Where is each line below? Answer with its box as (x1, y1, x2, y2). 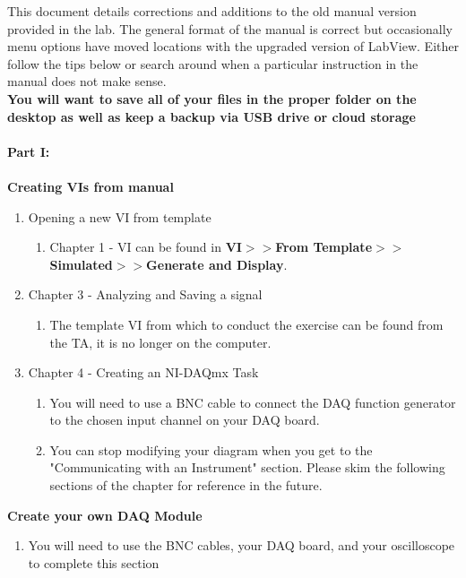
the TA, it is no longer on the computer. (49, 332, 272, 351)
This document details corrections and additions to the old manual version (7, 2, 417, 20)
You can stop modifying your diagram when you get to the (49, 440, 373, 459)
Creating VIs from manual (7, 177, 174, 195)
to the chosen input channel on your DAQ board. (49, 410, 320, 429)
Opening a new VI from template (28, 207, 211, 226)
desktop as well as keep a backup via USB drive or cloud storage (7, 107, 416, 125)
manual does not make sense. (7, 72, 167, 91)
